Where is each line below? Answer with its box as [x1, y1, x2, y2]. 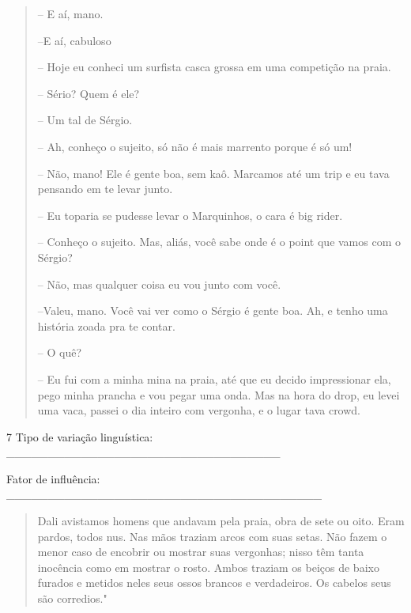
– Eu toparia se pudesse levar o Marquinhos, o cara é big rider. [37, 206, 343, 223]
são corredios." [37, 590, 107, 607]
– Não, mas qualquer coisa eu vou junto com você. [37, 275, 281, 292]
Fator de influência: [6, 470, 100, 486]
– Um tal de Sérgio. [37, 112, 133, 128]
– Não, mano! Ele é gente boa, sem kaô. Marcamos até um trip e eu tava [37, 165, 390, 181]
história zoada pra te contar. [37, 317, 175, 334]
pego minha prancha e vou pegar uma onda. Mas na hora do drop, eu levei [37, 386, 400, 403]
